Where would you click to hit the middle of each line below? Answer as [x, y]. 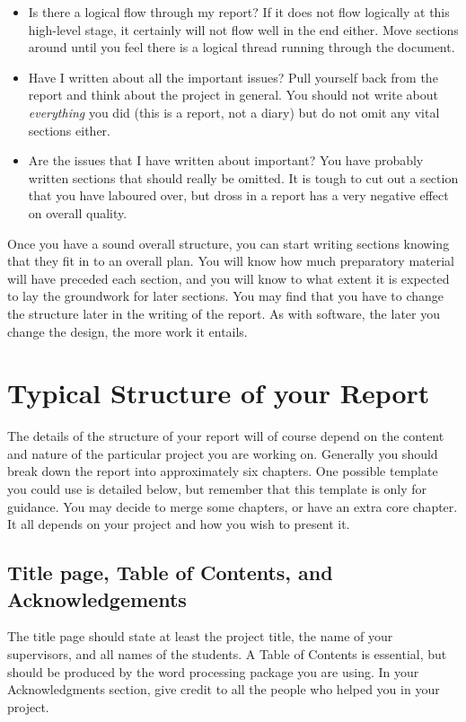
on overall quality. [78, 212]
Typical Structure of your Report [219, 393]
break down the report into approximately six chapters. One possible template [223, 471]
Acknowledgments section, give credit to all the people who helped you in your [224, 689]
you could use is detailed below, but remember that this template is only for [217, 489]
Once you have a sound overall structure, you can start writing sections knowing [229, 243]
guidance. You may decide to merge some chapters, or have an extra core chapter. [233, 506]
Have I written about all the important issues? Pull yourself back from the [233, 77]
